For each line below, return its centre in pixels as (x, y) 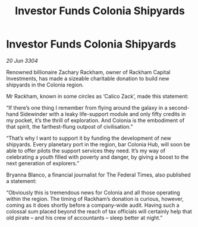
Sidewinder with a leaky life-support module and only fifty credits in (103, 114)
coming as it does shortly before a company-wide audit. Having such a (93, 205)
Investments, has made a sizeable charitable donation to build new (88, 78)
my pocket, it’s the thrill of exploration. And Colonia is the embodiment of (95, 120)
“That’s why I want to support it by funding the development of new (89, 138)
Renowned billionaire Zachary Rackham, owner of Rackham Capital (88, 72)
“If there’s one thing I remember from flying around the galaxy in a (87, 107)
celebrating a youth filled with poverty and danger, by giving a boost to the (98, 157)
